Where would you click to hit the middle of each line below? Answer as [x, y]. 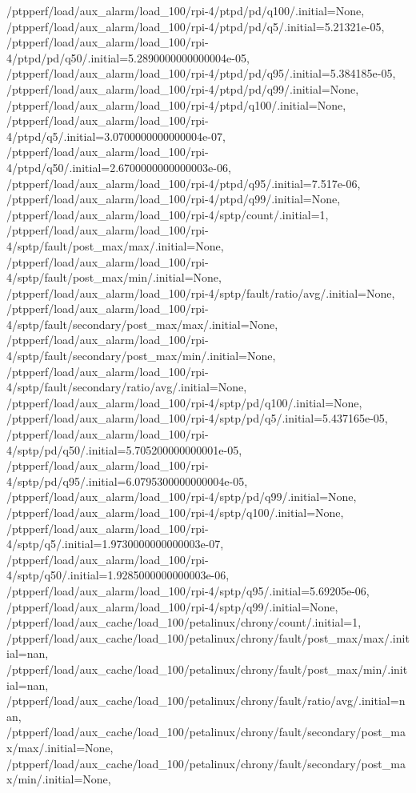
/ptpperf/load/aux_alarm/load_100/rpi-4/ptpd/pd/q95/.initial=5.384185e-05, [201, 73]
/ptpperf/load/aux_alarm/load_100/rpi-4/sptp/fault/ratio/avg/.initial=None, [201, 292]
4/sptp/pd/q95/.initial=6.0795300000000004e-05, [127, 481]
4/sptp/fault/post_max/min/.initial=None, [114, 277]
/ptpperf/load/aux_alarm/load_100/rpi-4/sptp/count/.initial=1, [168, 214]
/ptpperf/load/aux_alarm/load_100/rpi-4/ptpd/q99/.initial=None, [174, 199]
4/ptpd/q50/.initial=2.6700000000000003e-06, [119, 167]
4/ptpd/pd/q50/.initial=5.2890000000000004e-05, [128, 57]
